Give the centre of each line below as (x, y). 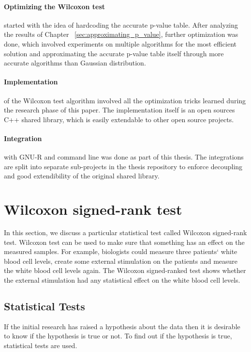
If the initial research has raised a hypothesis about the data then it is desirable (122, 326)
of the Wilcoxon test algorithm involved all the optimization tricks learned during (125, 100)
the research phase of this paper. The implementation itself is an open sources (119, 110)
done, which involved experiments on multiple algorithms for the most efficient (120, 43)
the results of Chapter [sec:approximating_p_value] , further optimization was (121, 34)
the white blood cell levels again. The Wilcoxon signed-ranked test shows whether (125, 270)
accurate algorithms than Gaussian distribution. (75, 63)
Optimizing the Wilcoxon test (55, 6)
